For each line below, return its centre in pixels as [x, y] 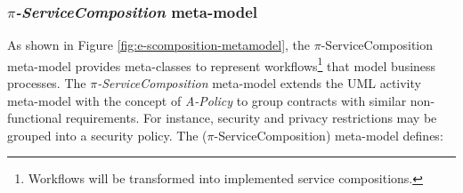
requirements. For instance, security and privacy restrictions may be [251, 118]
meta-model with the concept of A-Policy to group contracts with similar [207, 100]
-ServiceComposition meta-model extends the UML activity [259, 83]
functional [35, 118]
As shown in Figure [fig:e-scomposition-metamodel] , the [159, 45]
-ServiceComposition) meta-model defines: [329, 135]
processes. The [47, 83]
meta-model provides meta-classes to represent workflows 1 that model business [222, 64]
